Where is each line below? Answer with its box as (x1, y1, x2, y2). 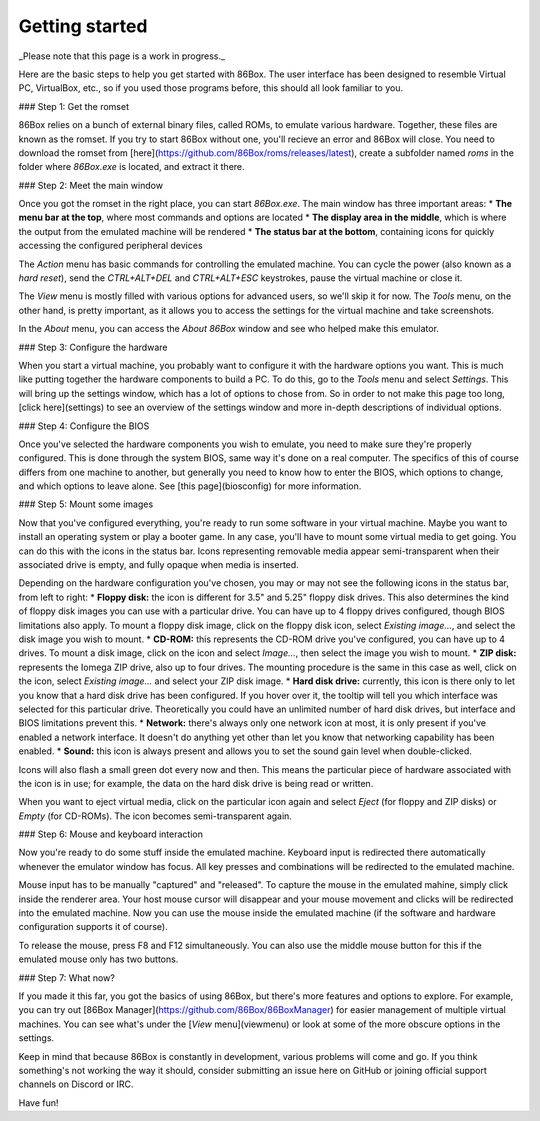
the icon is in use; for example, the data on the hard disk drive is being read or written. (18, 777, 374, 789)
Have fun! (18, 1096, 59, 1109)
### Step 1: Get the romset (18, 100, 130, 112)
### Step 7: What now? (18, 971, 115, 984)
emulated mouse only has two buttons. (18, 953, 179, 965)
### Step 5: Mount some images (18, 498, 154, 510)
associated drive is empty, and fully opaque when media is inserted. (18, 559, 299, 571)
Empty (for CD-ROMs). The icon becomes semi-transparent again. (18, 810, 292, 822)
